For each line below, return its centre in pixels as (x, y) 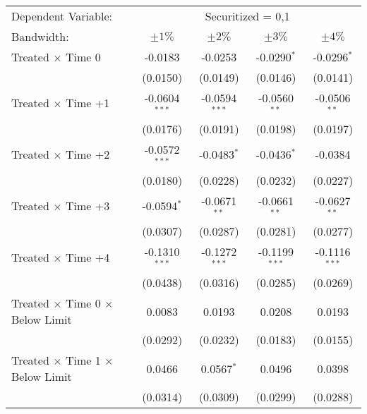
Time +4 (88, 257)
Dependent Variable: (62, 16)
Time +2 (88, 154)
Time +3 (88, 205)
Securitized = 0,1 (247, 16)
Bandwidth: (40, 36)
